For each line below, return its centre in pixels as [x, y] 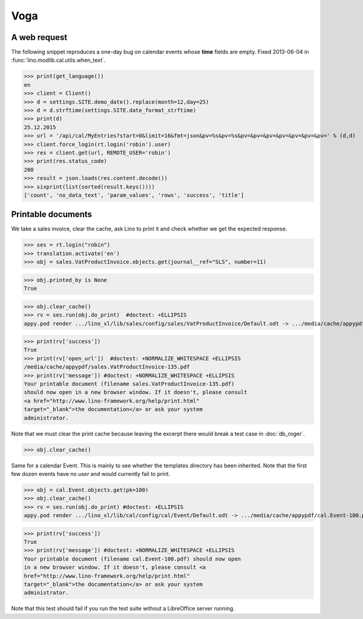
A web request [39, 37]
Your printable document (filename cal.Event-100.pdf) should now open [132, 559]
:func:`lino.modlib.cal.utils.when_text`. [58, 60]
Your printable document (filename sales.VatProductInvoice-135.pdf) [129, 384]
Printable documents [52, 214]
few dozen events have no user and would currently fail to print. [91, 473]
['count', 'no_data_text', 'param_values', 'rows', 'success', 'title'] [134, 195]
